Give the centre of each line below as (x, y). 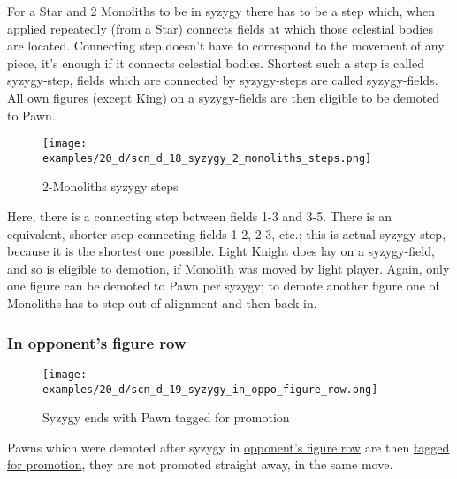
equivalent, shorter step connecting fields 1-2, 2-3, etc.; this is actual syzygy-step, (227, 233)
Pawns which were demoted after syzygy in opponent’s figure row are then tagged (228, 447)
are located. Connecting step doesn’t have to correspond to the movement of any (226, 46)
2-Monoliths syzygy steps (110, 186)
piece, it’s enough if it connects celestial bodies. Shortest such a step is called (216, 62)
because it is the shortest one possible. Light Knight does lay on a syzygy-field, (221, 251)
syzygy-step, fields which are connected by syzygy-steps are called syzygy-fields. (223, 80)
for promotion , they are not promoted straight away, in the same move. (200, 464)
